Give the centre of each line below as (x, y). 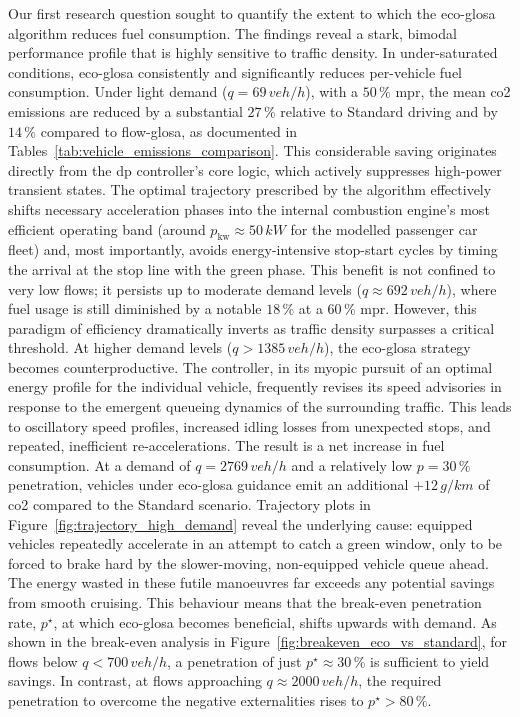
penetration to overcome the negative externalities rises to (186, 699)
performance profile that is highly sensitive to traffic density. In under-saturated (253, 52)
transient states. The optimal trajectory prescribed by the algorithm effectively (250, 189)
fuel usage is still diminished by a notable (135, 308)
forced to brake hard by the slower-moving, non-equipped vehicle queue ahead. (248, 562)
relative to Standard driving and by (389, 110)
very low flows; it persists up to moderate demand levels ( (185, 288)
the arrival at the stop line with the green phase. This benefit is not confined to (252, 268)
